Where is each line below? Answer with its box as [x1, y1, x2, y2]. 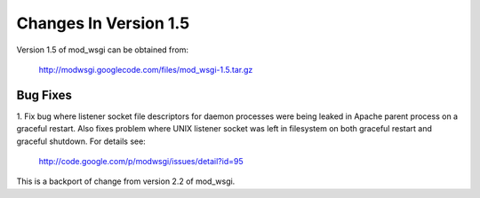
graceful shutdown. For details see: [16, 136, 146, 147]
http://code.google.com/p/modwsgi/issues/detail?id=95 [38, 156, 244, 167]
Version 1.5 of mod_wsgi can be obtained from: [16, 44, 189, 55]
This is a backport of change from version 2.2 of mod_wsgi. [16, 176, 236, 186]
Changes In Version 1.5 [16, 13, 190, 33]
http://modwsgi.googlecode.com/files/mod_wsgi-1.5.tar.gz [38, 64, 253, 75]
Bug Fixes [16, 87, 73, 102]
